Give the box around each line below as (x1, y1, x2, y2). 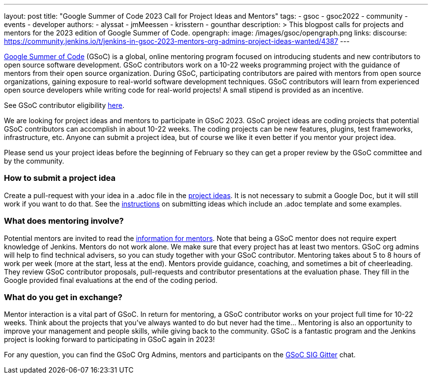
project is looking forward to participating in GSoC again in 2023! (4, 335, 215, 344)
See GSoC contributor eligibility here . (4, 101, 125, 109)
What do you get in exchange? (4, 292, 123, 302)
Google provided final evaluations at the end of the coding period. (4, 275, 218, 284)
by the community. (4, 157, 65, 165)
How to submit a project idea (4, 173, 116, 183)
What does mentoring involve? (4, 216, 124, 226)
